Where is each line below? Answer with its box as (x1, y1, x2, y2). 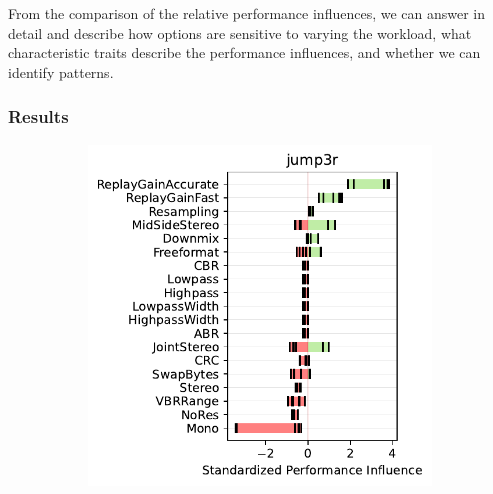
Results (8, 104, 69, 129)
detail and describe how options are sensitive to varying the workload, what (8, 22, 472, 43)
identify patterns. (8, 61, 114, 82)
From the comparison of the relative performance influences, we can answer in (8, 3, 486, 23)
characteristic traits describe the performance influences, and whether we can (8, 42, 481, 63)
